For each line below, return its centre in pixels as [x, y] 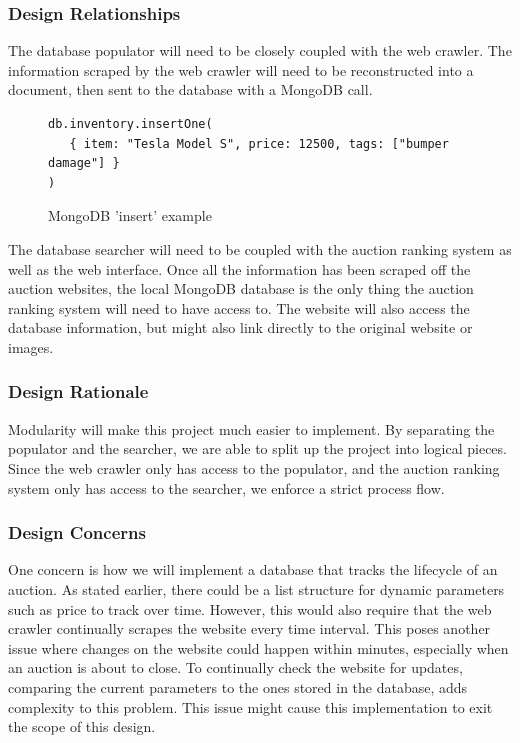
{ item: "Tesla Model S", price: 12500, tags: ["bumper [259, 143]
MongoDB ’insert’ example [130, 215]
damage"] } [84, 163]
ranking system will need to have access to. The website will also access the [239, 307]
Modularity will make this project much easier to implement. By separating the [251, 428]
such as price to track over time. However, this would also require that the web [250, 608]
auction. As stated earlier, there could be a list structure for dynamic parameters [256, 588]
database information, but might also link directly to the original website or [240, 327]
